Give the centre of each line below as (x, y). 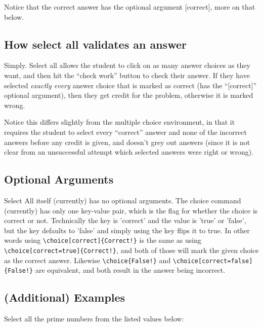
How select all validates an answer (95, 44)
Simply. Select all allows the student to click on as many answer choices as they (127, 65)
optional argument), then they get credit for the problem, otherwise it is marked (129, 95)
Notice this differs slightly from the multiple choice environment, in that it (120, 122)
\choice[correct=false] (213, 261)
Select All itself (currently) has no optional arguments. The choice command (123, 200)
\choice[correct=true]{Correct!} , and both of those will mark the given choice (131, 250)
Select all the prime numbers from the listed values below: (94, 319)
